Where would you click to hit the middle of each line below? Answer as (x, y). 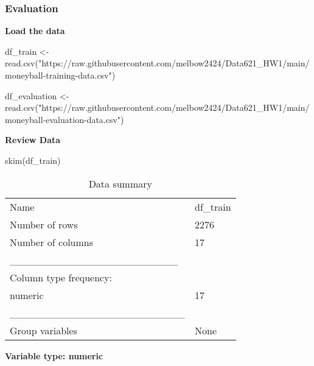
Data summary (120, 183)
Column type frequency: (61, 277)
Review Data (33, 140)
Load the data (35, 31)
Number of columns (52, 242)
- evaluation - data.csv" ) (83, 119)
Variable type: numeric (54, 355)
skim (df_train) (33, 160)
